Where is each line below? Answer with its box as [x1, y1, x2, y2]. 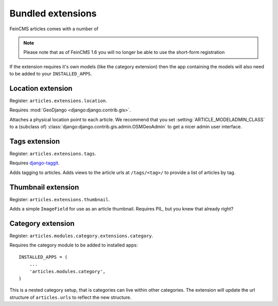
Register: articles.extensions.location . [9, 98, 108, 104]
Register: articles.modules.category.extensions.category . [9, 233, 153, 239]
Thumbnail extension [9, 183, 79, 192]
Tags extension [9, 137, 60, 146]
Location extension [9, 84, 73, 92]
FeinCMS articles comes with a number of [9, 26, 99, 32]
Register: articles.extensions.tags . [9, 150, 96, 157]
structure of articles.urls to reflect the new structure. [9, 294, 131, 300]
